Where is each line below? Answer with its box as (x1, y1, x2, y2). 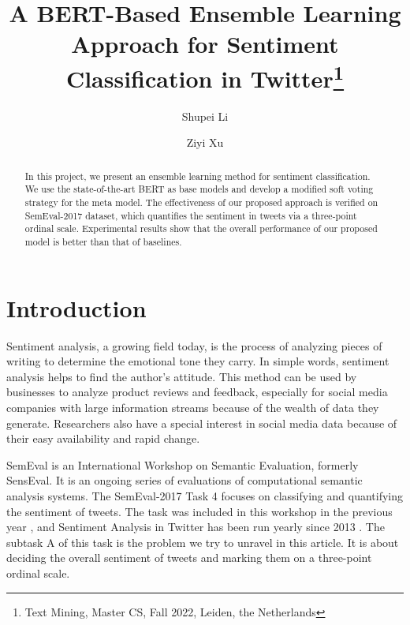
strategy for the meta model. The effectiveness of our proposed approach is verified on (24, 196, 378, 209)
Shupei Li (181, 107, 229, 124)
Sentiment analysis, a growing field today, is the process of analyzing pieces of (6, 337, 382, 354)
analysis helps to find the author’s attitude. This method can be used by (6, 368, 357, 384)
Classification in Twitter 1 (65, 58, 345, 94)
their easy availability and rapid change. (6, 430, 200, 447)
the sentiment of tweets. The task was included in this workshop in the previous (6, 503, 393, 519)
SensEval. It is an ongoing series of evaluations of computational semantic (6, 472, 363, 488)
